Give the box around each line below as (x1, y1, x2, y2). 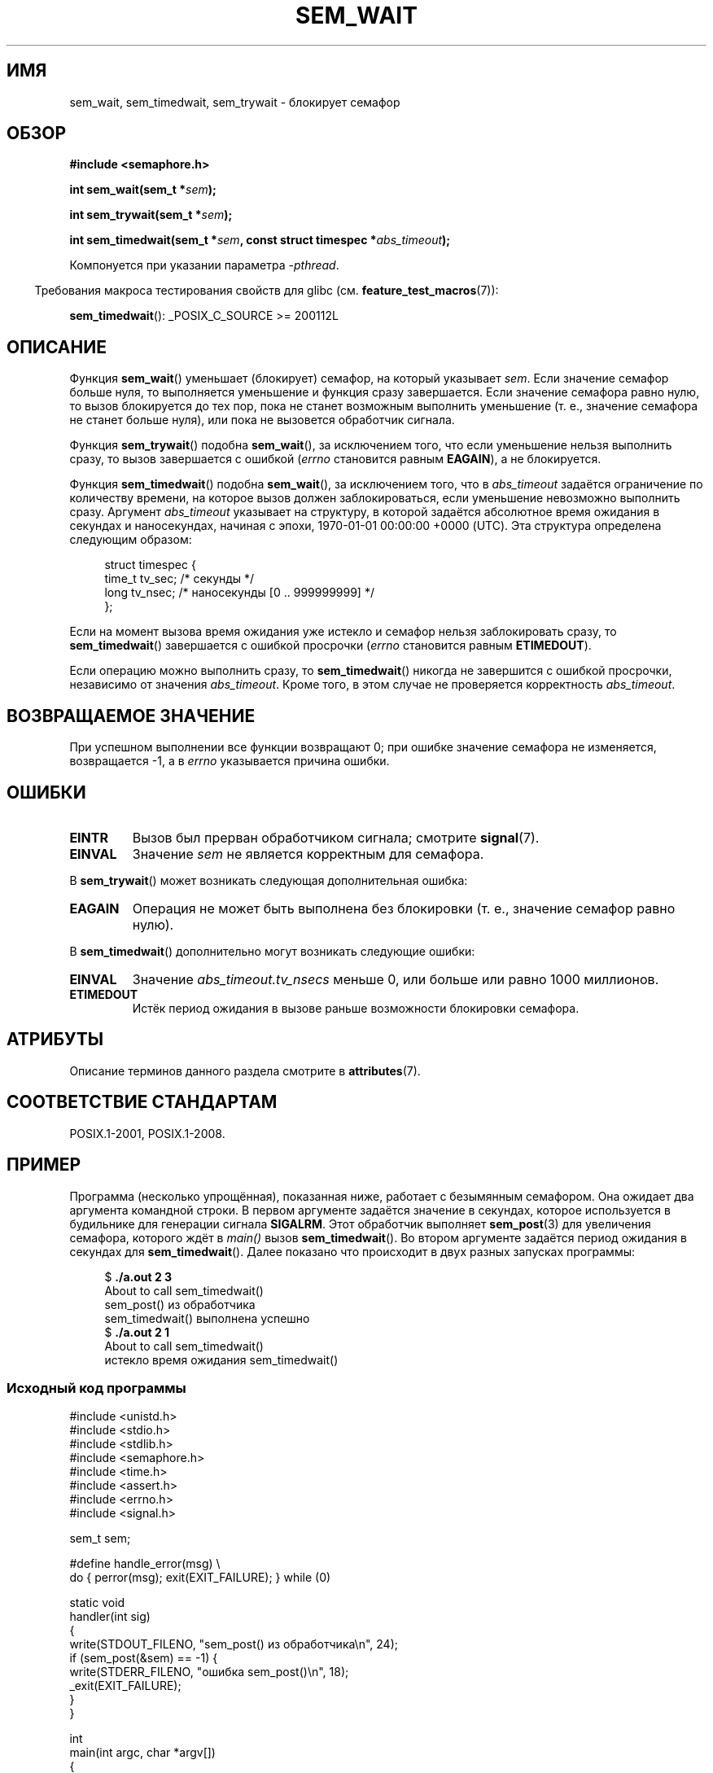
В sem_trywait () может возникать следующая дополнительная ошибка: (69, 873, 468, 887)
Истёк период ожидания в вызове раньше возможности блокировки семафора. (132, 1000, 580, 1015)
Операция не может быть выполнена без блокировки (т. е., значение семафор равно (132, 900, 676, 917)
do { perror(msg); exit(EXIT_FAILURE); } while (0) (69, 1570, 331, 1585)
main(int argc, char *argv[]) (69, 1745, 216, 1760)
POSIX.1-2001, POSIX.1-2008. (69, 1126, 225, 1140)
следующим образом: (69, 532, 192, 547)
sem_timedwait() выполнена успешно (104, 1311, 310, 1325)
